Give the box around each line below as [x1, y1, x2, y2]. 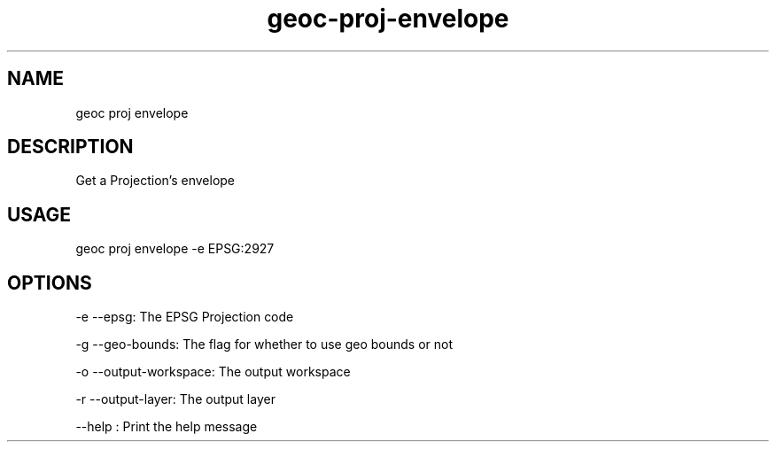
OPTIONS [7, 271, 92, 294]
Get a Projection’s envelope [75, 173, 236, 189]
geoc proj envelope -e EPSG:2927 [75, 241, 275, 257]
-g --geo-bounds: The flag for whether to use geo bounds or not [75, 337, 454, 352]
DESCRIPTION [7, 135, 134, 159]
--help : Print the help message [75, 419, 258, 435]
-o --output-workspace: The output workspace [75, 364, 351, 380]
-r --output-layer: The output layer [75, 391, 275, 407]
